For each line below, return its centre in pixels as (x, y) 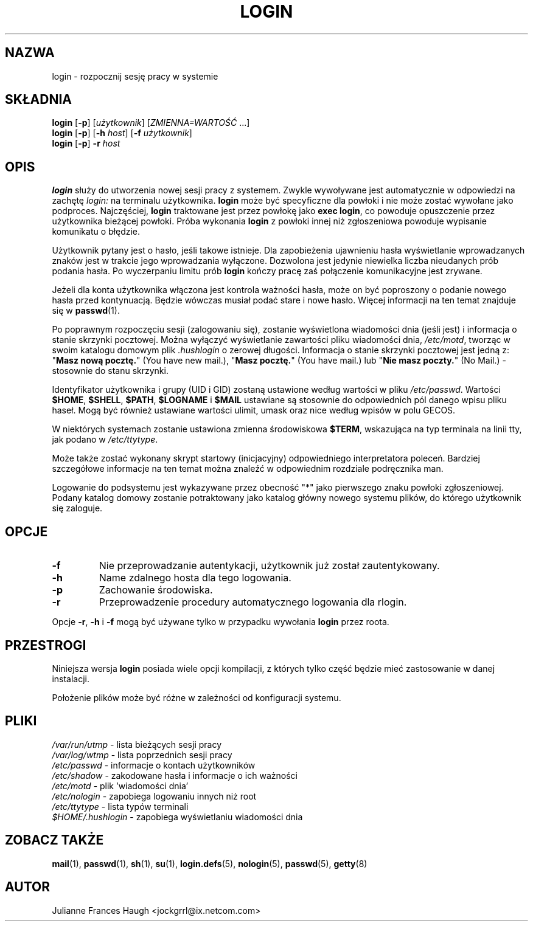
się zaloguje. (77, 508)
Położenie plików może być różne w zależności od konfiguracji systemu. (197, 697)
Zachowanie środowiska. (156, 590)
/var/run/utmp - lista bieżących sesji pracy (137, 744)
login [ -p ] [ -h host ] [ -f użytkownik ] (122, 133)
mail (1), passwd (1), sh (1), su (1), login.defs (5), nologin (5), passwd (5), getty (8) (210, 863)
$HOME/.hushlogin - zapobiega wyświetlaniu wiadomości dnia (177, 817)
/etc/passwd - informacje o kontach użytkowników (154, 765)
